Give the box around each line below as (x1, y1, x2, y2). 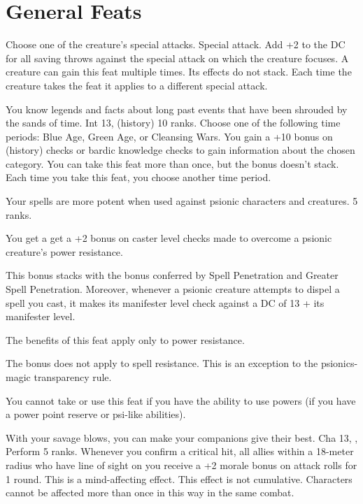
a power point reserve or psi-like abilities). (6, 407, 186, 422)
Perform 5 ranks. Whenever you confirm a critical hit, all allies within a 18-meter (6, 444, 354, 459)
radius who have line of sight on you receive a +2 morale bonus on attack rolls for (6, 457, 357, 472)
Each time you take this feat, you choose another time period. (6, 170, 271, 185)
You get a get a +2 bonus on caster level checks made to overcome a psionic (6, 231, 332, 245)
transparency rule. (34, 370, 112, 384)
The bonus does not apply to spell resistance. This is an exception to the (6, 356, 318, 370)
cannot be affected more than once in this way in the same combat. (6, 485, 294, 500)
